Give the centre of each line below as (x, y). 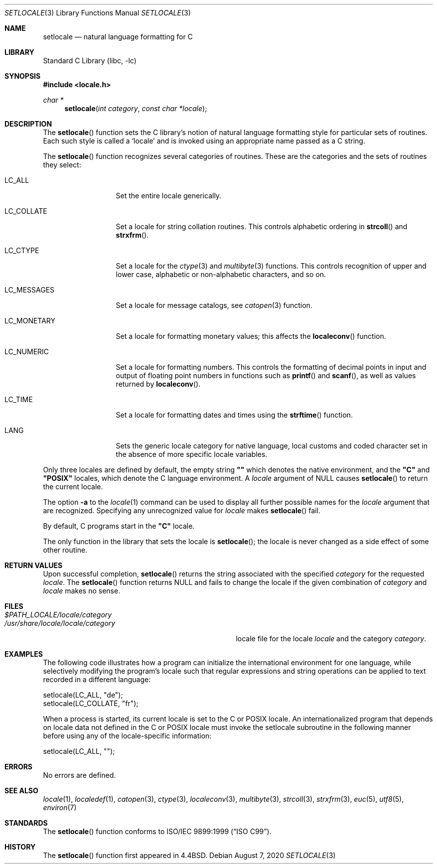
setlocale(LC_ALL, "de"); (83, 695)
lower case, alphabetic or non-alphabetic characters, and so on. (221, 274)
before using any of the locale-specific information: (127, 736)
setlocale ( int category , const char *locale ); (136, 108)
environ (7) (60, 807)
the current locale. (73, 487)
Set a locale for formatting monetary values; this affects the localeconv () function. (251, 336)
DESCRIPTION (28, 124)
